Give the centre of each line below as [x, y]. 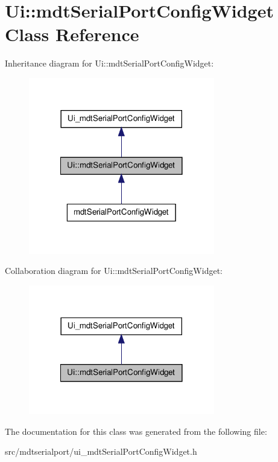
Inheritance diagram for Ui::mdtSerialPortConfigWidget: [109, 63]
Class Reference [72, 34]
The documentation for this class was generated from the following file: [136, 431]
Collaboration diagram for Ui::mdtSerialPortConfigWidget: [114, 271]
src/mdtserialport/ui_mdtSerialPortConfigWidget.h [101, 451]
